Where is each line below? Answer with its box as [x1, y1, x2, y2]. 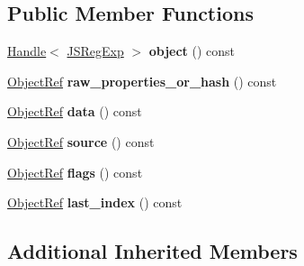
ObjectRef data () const [7, 102, 142, 121]
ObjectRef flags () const [7, 162, 143, 181]
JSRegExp [67, 41, 124, 60]
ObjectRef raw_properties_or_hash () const [7, 71, 277, 90]
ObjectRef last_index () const [7, 193, 183, 212]
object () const [148, 41, 236, 60]
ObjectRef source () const [7, 132, 155, 151]
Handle [7, 41, 47, 60]
